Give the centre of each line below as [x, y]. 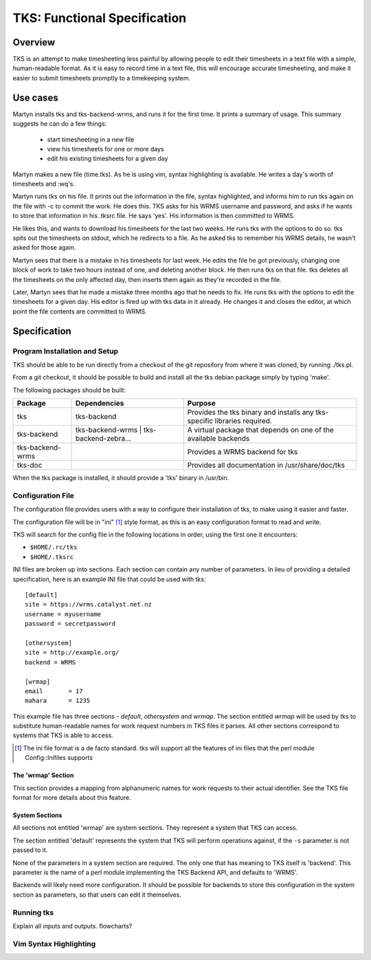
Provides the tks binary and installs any [250, 413]
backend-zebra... [103, 439]
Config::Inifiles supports [59, 758]
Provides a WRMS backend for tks [243, 452]
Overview [34, 42]
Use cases [35, 97]
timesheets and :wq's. [44, 184]
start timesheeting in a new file [91, 139]
